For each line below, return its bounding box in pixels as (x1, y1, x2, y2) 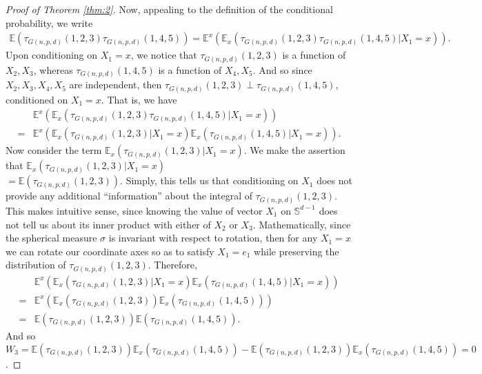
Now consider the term (6, 143, 102, 157)
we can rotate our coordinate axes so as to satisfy (6, 244, 214, 258)
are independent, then (69, 77, 162, 92)
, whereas (33, 62, 73, 77)
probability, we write (6, 15, 93, 30)
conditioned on (6, 92, 68, 106)
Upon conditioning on (6, 48, 98, 62)
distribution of (6, 257, 66, 272)
